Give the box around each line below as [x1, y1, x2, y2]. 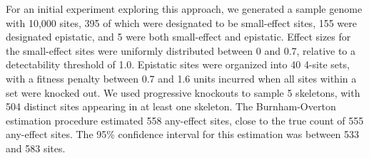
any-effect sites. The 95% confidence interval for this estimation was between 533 [6, 127, 360, 142]
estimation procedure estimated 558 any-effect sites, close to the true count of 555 [6, 112, 364, 127]
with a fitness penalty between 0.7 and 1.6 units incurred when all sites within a [6, 70, 357, 85]
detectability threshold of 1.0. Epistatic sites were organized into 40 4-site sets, [6, 57, 350, 72]
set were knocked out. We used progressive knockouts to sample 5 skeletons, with [6, 85, 360, 100]
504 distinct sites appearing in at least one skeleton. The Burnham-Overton [6, 99, 336, 114]
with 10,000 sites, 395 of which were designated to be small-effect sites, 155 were [6, 15, 357, 30]
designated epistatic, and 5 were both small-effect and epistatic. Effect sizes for [6, 29, 351, 44]
